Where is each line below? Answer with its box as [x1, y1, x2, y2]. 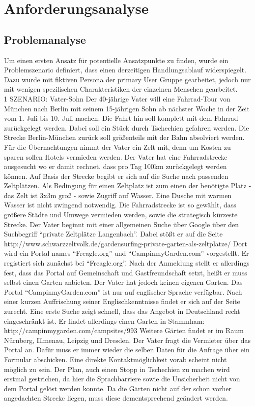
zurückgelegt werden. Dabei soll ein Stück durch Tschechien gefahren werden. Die [4, 122, 249, 133]
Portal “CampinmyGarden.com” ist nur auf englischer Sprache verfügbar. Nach [4, 286, 242, 297]
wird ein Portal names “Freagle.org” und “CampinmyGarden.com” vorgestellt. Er [4, 248, 249, 258]
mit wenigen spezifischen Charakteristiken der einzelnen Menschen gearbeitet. [4, 84, 238, 94]
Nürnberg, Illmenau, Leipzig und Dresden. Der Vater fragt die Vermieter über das [4, 335, 251, 345]
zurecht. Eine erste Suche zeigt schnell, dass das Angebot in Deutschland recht [4, 306, 240, 316]
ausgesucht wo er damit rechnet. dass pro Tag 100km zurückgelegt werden [4, 161, 227, 171]
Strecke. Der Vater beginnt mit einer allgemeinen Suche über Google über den [4, 219, 239, 229]
